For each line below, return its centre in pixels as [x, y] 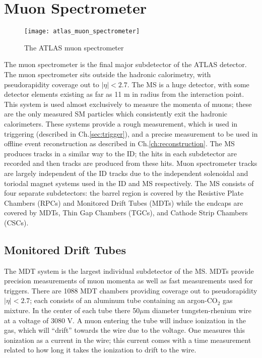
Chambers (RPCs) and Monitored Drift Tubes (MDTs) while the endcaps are [124, 202]
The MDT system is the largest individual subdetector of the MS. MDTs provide [129, 271]
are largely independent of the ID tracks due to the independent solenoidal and [126, 173]
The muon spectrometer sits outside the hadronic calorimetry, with [108, 74]
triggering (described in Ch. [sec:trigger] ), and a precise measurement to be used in [131, 133]
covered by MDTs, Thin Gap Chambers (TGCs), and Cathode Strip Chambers [126, 213]
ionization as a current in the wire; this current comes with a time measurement [128, 340]
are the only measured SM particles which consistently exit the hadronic [116, 114]
